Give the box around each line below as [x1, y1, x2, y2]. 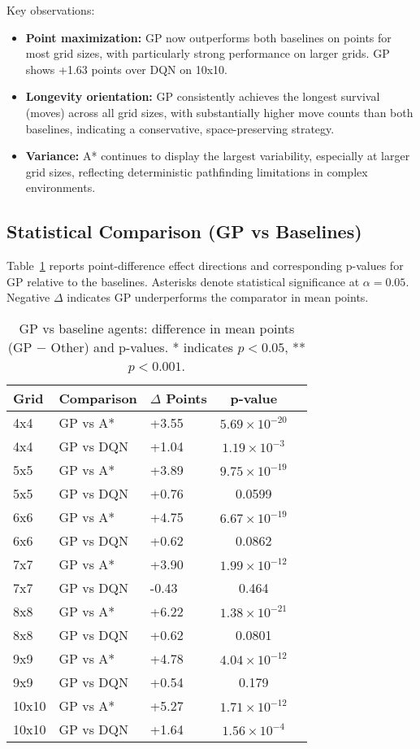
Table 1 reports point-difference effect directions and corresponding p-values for [6, 257, 404, 274]
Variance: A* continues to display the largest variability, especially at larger [25, 147, 410, 164]
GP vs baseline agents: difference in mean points [19, 318, 295, 337]
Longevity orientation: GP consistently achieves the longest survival [25, 88, 380, 105]
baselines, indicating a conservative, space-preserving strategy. [25, 120, 335, 137]
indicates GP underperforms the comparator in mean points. [67, 289, 369, 306]
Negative [6, 289, 50, 306]
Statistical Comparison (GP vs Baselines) [6, 219, 362, 244]
